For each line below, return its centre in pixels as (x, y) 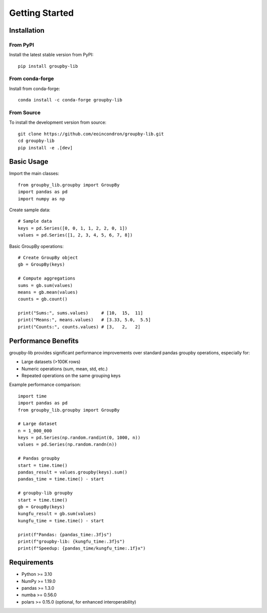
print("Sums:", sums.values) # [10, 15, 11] (81, 313)
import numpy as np (42, 199)
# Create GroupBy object (48, 258)
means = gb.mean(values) (48, 292)
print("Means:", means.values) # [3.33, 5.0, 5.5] (84, 320)
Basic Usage (29, 162)
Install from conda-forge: (35, 89)
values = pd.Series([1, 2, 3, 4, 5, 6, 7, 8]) (75, 235)
